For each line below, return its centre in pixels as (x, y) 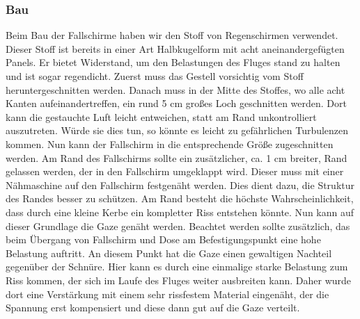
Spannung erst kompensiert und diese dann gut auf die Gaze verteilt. (153, 308)
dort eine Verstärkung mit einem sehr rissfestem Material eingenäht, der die (167, 294)
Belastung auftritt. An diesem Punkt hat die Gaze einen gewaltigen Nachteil (169, 253)
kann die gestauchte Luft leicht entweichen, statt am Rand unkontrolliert (161, 116)
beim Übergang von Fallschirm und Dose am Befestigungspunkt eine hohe (163, 239)
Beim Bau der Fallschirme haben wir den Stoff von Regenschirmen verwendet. (172, 35)
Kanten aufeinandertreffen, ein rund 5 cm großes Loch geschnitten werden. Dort (176, 103)
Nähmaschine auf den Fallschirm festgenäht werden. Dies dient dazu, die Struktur (180, 185)
